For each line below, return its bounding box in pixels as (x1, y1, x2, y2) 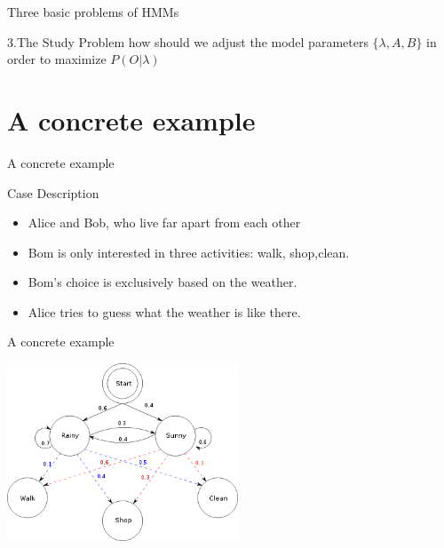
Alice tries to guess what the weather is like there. (28, 302, 301, 321)
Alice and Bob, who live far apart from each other (28, 213, 301, 232)
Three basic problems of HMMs (7, 3, 179, 20)
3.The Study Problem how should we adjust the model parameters (7, 32, 369, 51)
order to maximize (7, 50, 107, 68)
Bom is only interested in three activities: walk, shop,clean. (28, 242, 350, 261)
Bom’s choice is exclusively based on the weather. (28, 273, 297, 291)
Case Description (7, 183, 99, 202)
